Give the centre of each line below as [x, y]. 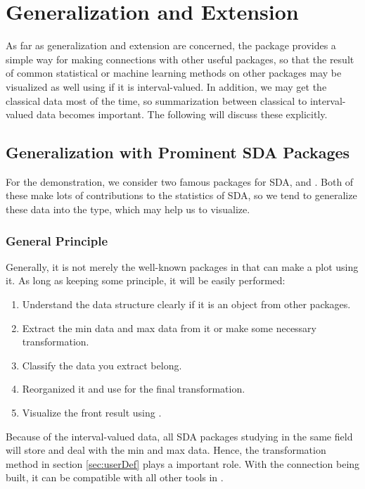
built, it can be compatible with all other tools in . [115, 477]
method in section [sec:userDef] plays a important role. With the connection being [183, 463]
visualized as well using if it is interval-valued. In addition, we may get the [166, 86]
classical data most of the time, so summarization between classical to [156, 100]
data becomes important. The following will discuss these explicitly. [182, 114]
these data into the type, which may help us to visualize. [128, 209]
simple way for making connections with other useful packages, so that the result [180, 59]
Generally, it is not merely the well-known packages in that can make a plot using [182, 266]
